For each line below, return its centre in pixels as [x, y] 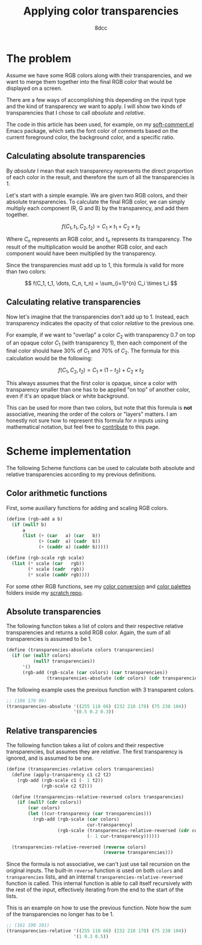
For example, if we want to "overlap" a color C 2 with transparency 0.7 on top [101, 335]
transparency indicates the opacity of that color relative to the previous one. [100, 323]
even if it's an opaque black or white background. [68, 396]
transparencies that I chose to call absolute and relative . [76, 112]
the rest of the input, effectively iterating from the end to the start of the [95, 890]
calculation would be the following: [49, 358]
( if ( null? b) [29, 524]
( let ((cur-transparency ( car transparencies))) [90, 814]
